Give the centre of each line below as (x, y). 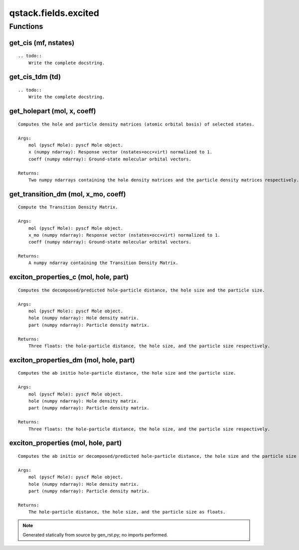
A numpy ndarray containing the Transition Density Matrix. (103, 263)
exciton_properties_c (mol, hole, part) (69, 277)
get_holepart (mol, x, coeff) (53, 111)
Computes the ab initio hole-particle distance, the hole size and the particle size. (127, 373)
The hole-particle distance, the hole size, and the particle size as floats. (127, 512)
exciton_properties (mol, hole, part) (66, 443)
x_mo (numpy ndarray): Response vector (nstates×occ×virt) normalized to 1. (124, 235)
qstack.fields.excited (54, 13)
